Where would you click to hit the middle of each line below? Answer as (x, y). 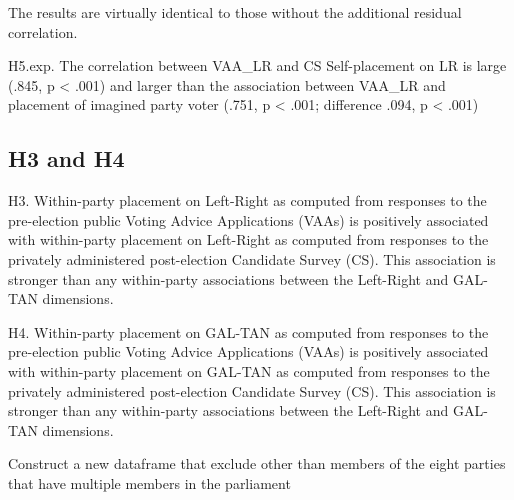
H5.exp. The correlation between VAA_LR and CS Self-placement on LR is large (257, 65)
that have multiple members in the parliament (149, 482)
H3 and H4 (66, 158)
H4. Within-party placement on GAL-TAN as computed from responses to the (248, 331)
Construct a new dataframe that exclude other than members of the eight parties (257, 463)
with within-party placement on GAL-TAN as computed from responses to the (249, 370)
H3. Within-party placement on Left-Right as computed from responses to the (247, 200)
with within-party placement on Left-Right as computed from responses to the (248, 239)
